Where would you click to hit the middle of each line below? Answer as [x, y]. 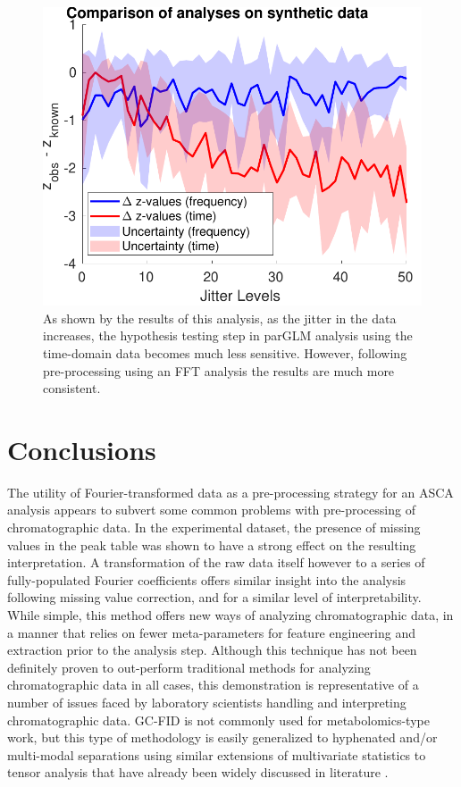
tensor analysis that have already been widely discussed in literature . [198, 772]
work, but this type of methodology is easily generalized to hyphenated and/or [222, 737]
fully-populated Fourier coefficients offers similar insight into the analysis [207, 579]
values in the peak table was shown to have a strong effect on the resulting [212, 544]
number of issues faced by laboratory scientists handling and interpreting [207, 702]
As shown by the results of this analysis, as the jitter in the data [220, 318]
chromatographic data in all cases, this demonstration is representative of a [213, 685]
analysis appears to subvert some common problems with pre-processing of [211, 510]
